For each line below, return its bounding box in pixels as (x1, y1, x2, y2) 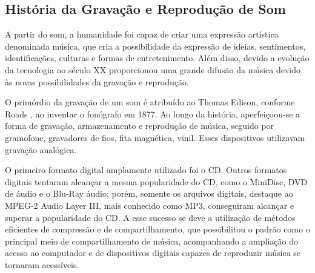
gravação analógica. (5, 143, 77, 156)
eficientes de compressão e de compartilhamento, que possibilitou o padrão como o (5, 223, 310, 235)
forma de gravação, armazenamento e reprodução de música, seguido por (5, 119, 274, 132)
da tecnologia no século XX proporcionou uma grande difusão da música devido (5, 63, 301, 76)
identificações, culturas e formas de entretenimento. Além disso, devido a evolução (5, 51, 310, 64)
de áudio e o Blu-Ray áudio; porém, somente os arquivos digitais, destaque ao (5, 187, 293, 200)
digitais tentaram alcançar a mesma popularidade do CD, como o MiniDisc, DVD (5, 175, 308, 188)
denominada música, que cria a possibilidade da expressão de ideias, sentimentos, (5, 39, 306, 52)
